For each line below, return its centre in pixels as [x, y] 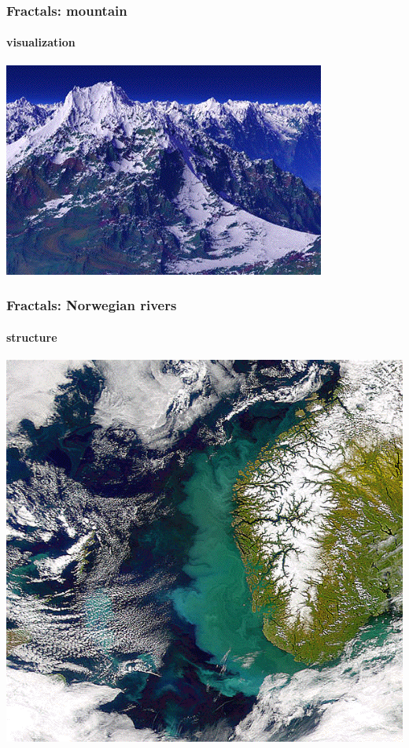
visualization [41, 42]
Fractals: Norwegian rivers [92, 305]
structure [32, 337]
